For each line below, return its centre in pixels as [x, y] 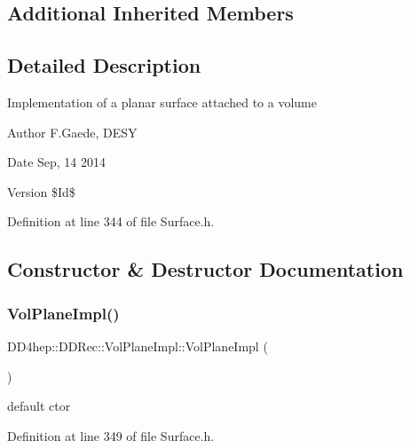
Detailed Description [104, 65]
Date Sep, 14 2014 [57, 162]
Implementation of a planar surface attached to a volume [162, 102]
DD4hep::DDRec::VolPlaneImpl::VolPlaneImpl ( [138, 346]
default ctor [39, 406]
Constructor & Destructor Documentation [205, 269]
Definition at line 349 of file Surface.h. [111, 435]
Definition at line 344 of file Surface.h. [111, 221]
